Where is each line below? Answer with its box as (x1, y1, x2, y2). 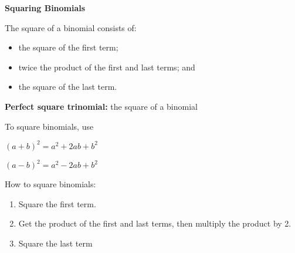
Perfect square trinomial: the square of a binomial (5, 100, 198, 112)
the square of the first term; (18, 41, 118, 53)
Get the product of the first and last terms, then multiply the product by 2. (18, 217, 291, 230)
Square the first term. (18, 197, 96, 210)
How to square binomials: (5, 178, 96, 190)
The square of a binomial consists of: (5, 21, 137, 33)
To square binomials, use (5, 120, 94, 132)
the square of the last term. (18, 80, 117, 93)
